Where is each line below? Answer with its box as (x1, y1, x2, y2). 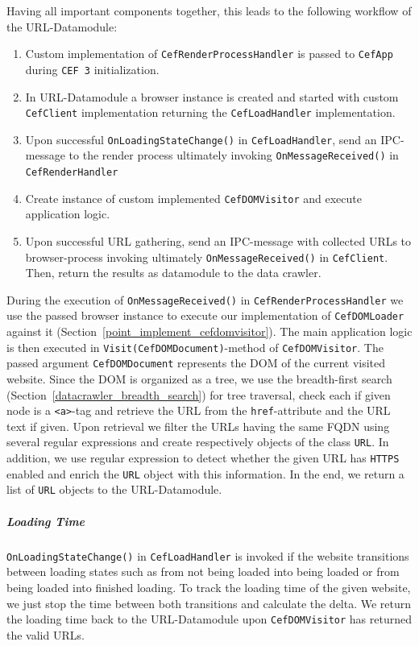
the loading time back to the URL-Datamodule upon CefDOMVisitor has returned (6, 611, 412, 627)
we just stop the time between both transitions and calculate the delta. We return (6, 594, 412, 611)
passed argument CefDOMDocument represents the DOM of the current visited (6, 354, 386, 371)
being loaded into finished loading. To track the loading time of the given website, (6, 578, 411, 595)
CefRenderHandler (25, 167, 118, 179)
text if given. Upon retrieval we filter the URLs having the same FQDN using (6, 417, 390, 434)
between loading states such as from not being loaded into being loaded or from (6, 563, 400, 580)
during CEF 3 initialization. (25, 60, 160, 77)
